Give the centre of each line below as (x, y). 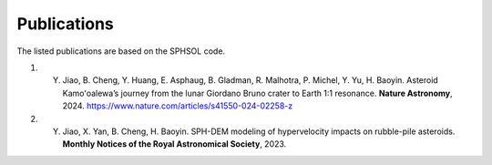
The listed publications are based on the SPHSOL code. (121, 51)
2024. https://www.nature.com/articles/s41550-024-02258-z (178, 106)
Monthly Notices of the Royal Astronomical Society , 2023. (174, 144)
